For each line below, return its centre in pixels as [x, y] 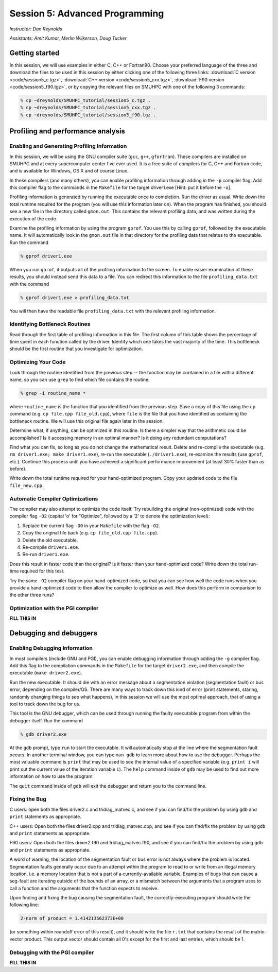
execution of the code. [33, 218]
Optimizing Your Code [38, 362]
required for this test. [42, 571]
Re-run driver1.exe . [46, 554]
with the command [29, 284]
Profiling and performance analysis [67, 131]
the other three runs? [32, 595]
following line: [24, 905]
